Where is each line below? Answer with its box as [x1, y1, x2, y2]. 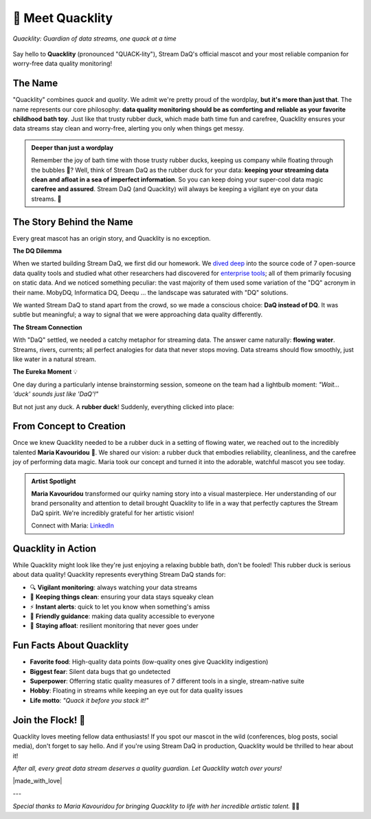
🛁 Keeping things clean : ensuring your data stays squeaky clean [30, 593, 214, 601]
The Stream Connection [12, 323, 82, 331]
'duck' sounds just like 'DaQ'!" [12, 390, 99, 398]
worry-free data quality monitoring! [12, 59, 113, 68]
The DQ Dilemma [12, 247, 62, 255]
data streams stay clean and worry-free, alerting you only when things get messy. [12, 124, 245, 133]
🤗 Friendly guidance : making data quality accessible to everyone [30, 612, 215, 620]
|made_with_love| [12, 777, 63, 785]
